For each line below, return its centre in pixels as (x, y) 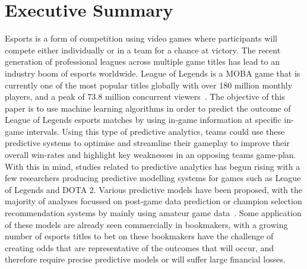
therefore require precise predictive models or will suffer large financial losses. (145, 259)
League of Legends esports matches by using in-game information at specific (143, 120)
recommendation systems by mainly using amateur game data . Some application (153, 213)
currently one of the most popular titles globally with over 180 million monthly (149, 85)
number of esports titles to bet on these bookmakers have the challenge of (139, 236)
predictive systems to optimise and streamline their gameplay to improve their (147, 143)
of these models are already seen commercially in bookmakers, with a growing (146, 224)
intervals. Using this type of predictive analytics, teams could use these (156, 131)
